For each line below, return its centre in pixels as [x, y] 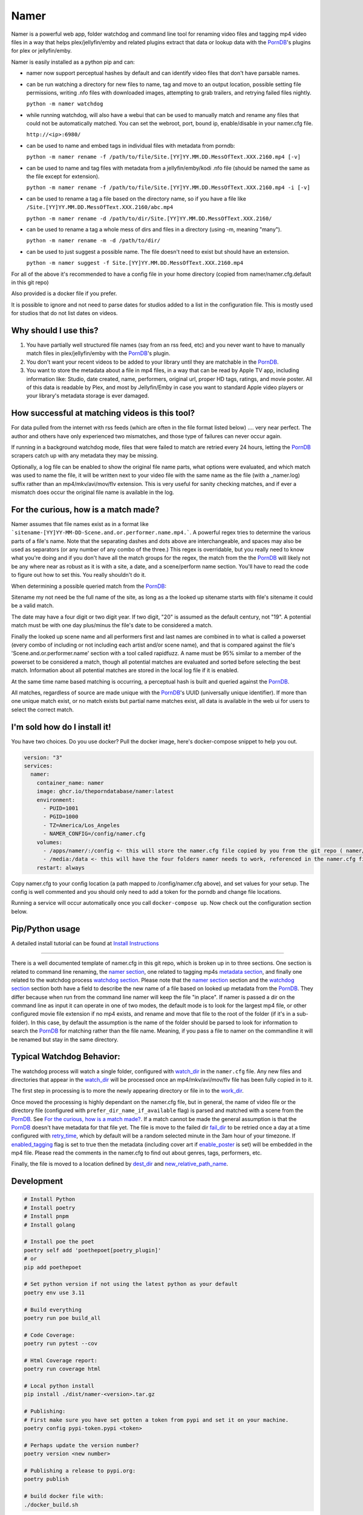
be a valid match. [33, 605]
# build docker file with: [64, 1496]
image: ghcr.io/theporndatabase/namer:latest [105, 791]
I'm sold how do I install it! [61, 727]
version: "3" [43, 757]
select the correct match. [43, 710]
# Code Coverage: [50, 1335]
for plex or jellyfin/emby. [41, 51]
